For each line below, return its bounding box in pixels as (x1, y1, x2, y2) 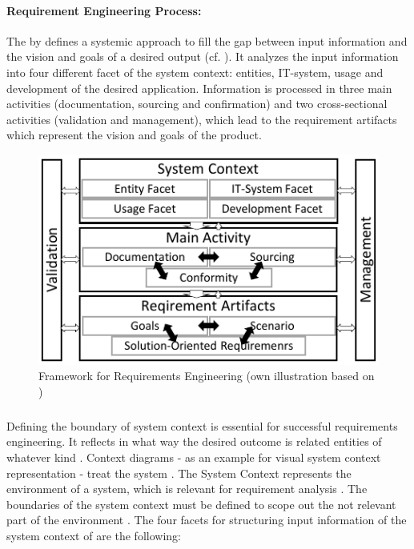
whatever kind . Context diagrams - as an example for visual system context (6, 448, 381, 465)
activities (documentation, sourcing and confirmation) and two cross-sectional (6, 95, 388, 112)
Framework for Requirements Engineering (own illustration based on (38, 367, 375, 384)
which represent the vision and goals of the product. (6, 126, 262, 143)
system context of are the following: (6, 527, 181, 543)
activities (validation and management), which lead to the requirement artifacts (6, 110, 397, 127)
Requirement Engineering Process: (6, 2, 202, 18)
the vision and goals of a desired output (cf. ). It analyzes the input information (6, 48, 399, 65)
